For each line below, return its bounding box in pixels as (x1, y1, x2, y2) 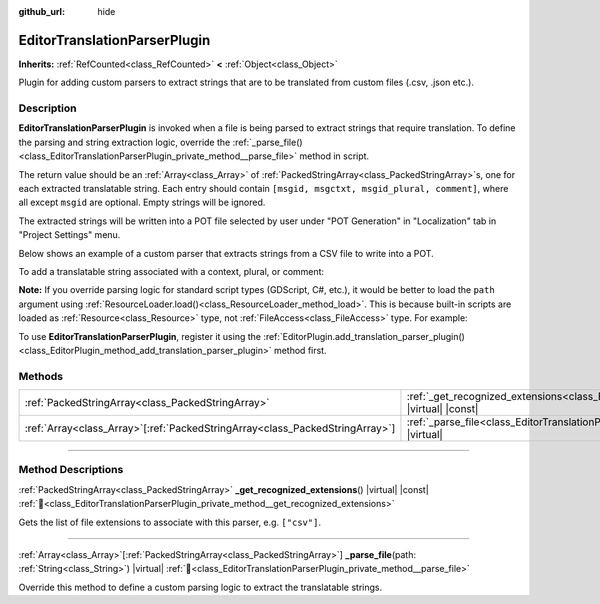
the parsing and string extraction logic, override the (18, 136, 231, 148)
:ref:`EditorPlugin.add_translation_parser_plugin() (263, 330, 465, 342)
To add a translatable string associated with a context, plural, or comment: (18, 265, 325, 277)
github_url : (18, 6, 65, 17)
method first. (273, 344, 327, 356)
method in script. (299, 150, 370, 162)
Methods (18, 369, 64, 383)
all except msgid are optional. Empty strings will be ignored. (18, 196, 266, 209)
